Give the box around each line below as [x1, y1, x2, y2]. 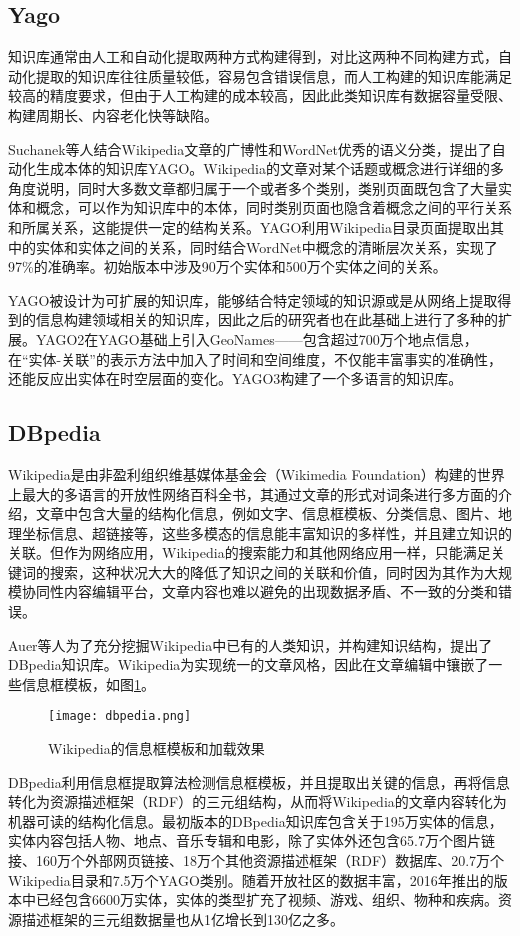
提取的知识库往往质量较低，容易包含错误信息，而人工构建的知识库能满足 [35, 65, 512, 86]
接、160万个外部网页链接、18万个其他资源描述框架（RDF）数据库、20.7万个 [8, 850, 505, 871]
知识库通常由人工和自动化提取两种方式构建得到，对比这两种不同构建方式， [8, 46, 498, 67]
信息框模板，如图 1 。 [21, 673, 155, 694]
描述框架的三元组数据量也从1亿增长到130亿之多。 [21, 908, 344, 929]
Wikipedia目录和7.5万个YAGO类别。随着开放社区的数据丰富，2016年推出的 [8, 869, 494, 890]
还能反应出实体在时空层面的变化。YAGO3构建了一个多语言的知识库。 [8, 368, 463, 389]
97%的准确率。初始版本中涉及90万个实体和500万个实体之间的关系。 [8, 256, 447, 277]
